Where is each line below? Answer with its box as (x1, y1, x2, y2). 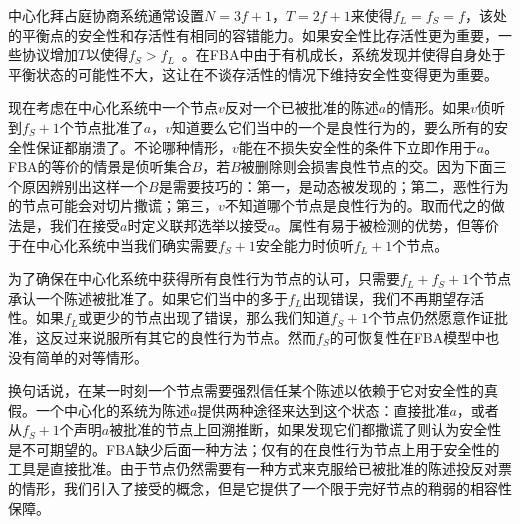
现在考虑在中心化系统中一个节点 (8, 97, 218, 118)
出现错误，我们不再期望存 (302, 287, 471, 308)
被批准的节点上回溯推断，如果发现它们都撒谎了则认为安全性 (109, 419, 502, 440)
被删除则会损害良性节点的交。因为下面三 (240, 156, 507, 177)
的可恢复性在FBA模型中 (329, 326, 486, 347)
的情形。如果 (386, 97, 471, 118)
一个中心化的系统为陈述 (35, 399, 190, 420)
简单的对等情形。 (35, 346, 148, 367)
